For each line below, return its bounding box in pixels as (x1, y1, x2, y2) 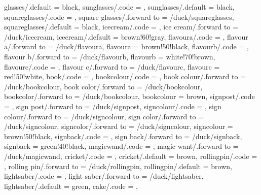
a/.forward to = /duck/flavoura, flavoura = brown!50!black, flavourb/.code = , (4, 41, 249, 52)
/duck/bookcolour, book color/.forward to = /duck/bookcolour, (4, 81, 203, 91)
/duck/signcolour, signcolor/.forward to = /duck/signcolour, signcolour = (4, 121, 233, 132)
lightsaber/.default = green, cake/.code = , (4, 180, 138, 191)
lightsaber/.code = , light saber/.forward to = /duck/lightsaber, (4, 171, 204, 181)
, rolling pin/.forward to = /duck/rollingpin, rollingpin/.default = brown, (4, 160, 232, 171)
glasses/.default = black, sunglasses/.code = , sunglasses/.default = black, (4, 2, 235, 12)
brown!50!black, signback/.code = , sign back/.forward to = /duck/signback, (4, 131, 242, 141)
